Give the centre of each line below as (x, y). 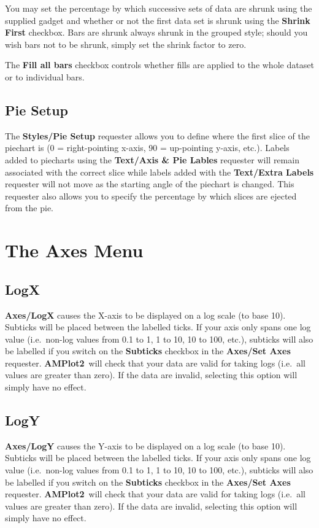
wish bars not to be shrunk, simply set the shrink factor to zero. (126, 44)
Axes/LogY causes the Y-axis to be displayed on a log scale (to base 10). (145, 445)
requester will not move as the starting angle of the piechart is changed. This (150, 184)
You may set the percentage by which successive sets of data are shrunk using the (159, 8)
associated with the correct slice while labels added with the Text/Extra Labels (159, 172)
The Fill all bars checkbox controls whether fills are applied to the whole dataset (159, 65)
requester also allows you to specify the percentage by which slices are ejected (151, 196)
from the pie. (29, 208)
